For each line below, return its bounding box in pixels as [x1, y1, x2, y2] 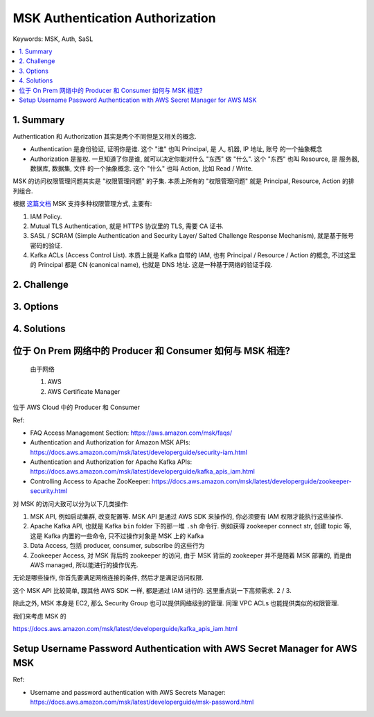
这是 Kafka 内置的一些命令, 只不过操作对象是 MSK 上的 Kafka [30, 531, 204, 540]
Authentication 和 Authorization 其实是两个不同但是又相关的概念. [12, 132, 197, 140]
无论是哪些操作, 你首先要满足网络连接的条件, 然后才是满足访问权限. [12, 573, 204, 582]
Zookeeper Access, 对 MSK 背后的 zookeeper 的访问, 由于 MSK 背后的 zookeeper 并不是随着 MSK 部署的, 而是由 [30, 551, 353, 560]
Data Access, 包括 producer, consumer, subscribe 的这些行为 [30, 542, 205, 550]
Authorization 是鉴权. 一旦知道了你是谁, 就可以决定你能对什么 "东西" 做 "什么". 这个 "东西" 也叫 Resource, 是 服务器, [30, 155, 359, 163]
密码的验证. [30, 241, 63, 250]
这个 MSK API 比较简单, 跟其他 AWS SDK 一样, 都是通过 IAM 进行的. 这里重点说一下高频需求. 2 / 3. [12, 586, 292, 594]
